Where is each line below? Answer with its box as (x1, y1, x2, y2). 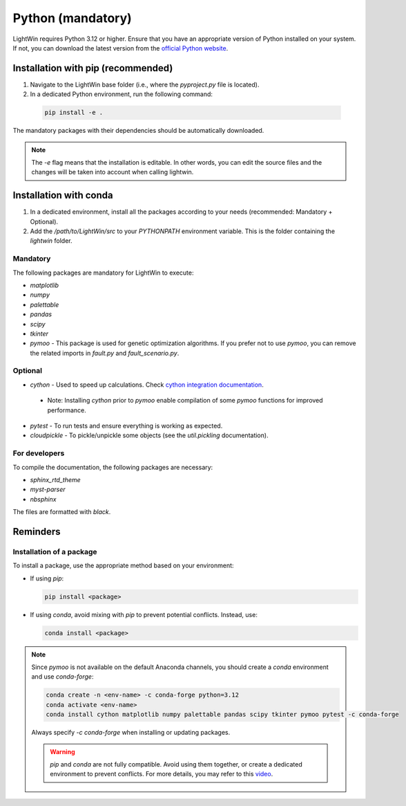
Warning (50, 747, 75, 755)
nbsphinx (30, 495, 57, 503)
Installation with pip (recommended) (12, 62, 173, 74)
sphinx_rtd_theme (30, 475, 81, 484)
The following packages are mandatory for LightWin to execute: (12, 268, 194, 277)
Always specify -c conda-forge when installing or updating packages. (31, 729, 231, 737)
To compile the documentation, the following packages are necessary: (12, 463, 213, 471)
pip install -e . (44, 109, 104, 117)
